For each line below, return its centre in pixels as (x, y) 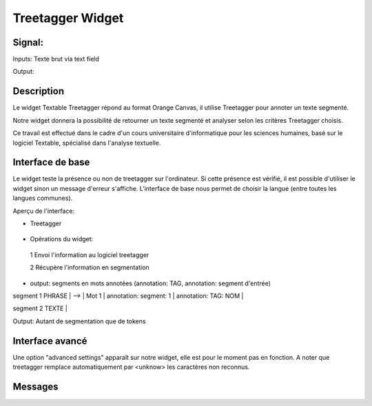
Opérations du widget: (62, 239)
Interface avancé (50, 341)
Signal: (28, 42)
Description (39, 91)
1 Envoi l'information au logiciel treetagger (90, 254)
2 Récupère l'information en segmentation (90, 267)
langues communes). (43, 198)
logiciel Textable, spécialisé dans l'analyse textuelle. (87, 143)
